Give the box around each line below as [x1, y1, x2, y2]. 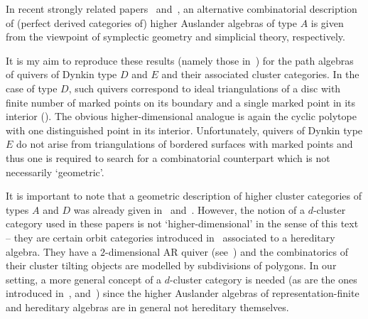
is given [310, 15, 344, 30]
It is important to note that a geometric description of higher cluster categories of [6, 188, 362, 203]
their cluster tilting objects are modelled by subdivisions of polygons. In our [6, 258, 337, 273]
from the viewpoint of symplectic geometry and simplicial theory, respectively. [6, 29, 345, 44]
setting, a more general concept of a [6, 271, 162, 286]
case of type [6, 80, 58, 95]
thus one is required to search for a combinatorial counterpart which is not [6, 150, 330, 165]
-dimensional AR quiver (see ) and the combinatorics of [105, 244, 348, 259]
